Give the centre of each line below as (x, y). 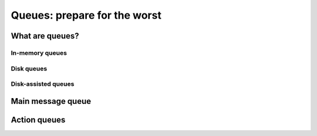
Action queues (38, 120)
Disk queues (29, 68)
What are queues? (45, 36)
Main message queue (51, 101)
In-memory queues (39, 53)
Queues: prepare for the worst (86, 15)
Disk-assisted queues (43, 84)
